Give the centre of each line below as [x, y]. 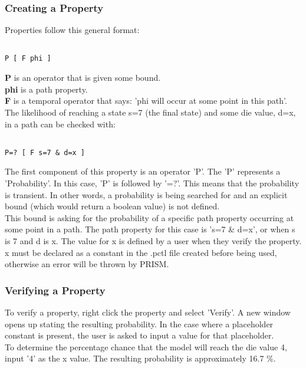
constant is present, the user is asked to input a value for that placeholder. [139, 335]
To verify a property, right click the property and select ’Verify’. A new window [148, 312]
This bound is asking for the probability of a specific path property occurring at [149, 217]
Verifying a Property [55, 290]
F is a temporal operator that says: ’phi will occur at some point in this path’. [146, 101]
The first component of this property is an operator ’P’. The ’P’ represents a [143, 171]
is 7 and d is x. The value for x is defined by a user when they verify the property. [153, 240]
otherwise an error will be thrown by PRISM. [87, 264]
